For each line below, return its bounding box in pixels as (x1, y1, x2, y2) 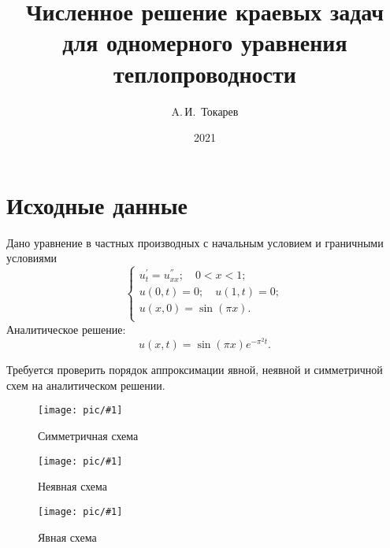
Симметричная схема (38, 428, 139, 444)
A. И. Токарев (171, 102, 239, 119)
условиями (6, 250, 58, 266)
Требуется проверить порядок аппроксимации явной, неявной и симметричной (6, 361, 383, 378)
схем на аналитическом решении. (6, 376, 165, 393)
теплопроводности (113, 57, 296, 89)
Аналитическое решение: (6, 320, 126, 337)
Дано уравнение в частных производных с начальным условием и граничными (6, 234, 384, 250)
